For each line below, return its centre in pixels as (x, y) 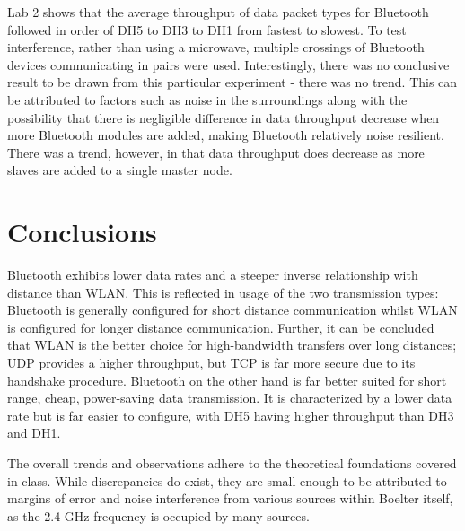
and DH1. (34, 433)
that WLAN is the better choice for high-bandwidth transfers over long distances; (232, 345)
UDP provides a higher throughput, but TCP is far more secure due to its (211, 363)
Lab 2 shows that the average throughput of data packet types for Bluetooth (218, 12)
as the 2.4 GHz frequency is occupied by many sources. (158, 515)
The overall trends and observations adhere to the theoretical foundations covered (232, 463)
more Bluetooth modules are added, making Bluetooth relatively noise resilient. (226, 135)
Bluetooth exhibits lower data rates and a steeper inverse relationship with (213, 275)
